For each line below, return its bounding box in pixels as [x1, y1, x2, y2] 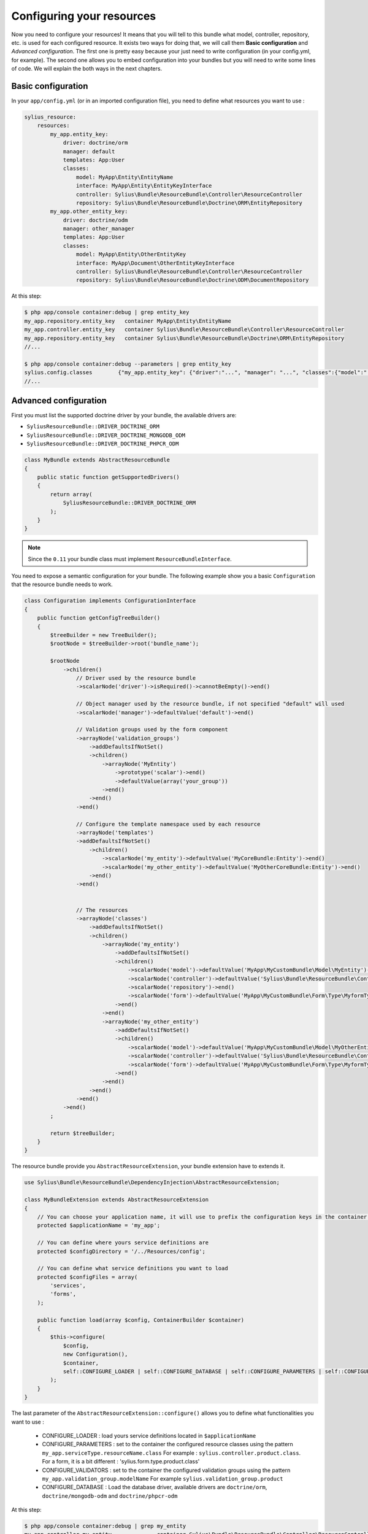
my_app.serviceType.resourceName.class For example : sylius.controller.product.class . [42, 1449, 301, 1457]
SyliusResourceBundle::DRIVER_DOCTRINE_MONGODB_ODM [26, 431, 186, 439]
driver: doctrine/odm [63, 217, 128, 223]
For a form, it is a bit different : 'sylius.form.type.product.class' [42, 1458, 200, 1465]
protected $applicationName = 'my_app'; [37, 1222, 161, 1229]
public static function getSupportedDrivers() [37, 473, 180, 480]
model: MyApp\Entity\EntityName [75, 174, 174, 180]
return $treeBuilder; [50, 1130, 115, 1136]
